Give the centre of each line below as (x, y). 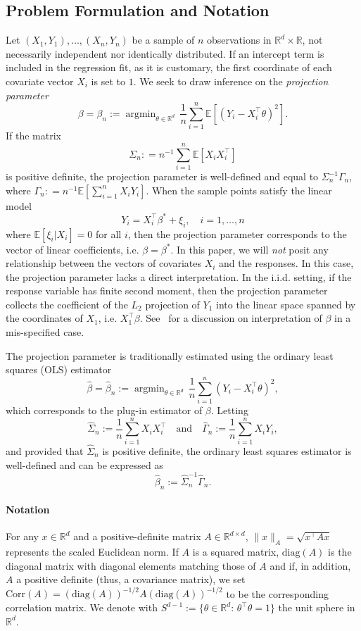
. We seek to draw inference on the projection (231, 81)
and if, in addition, (310, 565)
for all (109, 233)
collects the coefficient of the (67, 304)
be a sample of (163, 40)
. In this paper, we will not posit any (249, 249)
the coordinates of (44, 318)
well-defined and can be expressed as (84, 464)
